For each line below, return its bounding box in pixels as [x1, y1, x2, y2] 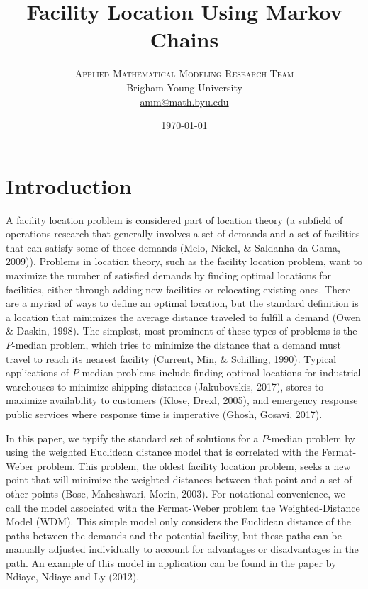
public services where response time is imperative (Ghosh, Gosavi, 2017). [6, 406, 323, 421]
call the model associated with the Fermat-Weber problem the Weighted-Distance [6, 500, 360, 515]
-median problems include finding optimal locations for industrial [78, 365, 362, 380]
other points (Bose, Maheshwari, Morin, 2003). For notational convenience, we [6, 486, 345, 500]
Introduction [6, 171, 132, 200]
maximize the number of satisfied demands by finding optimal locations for [6, 268, 331, 282]
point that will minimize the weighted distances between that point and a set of [6, 472, 352, 487]
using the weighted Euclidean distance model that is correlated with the [6, 444, 319, 459]
